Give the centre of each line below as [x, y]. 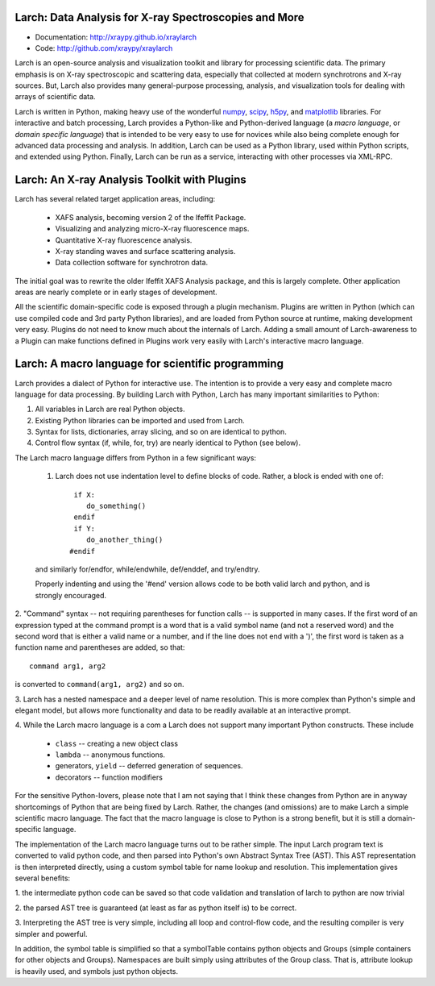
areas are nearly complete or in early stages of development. [116, 292]
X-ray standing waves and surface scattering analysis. [145, 251]
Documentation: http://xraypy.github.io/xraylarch [116, 37]
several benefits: [43, 878]
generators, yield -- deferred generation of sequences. [149, 766]
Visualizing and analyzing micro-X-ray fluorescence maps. [152, 229]
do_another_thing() [124, 540]
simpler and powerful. [51, 934]
